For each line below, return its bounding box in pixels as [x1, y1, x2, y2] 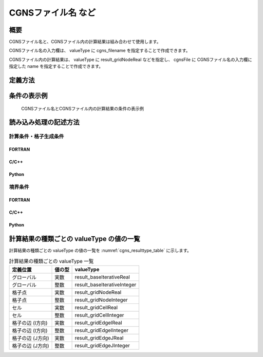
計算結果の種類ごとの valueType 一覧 [9, 258, 94, 265]
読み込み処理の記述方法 [9, 118, 80, 127]
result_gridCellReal [75, 304, 118, 311]
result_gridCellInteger [75, 312, 124, 319]
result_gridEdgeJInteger [75, 342, 130, 349]
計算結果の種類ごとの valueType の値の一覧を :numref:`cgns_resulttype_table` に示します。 [9, 247, 192, 253]
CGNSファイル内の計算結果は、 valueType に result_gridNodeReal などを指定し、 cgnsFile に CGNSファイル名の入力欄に [9, 56, 252, 62]
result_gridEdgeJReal [75, 335, 124, 341]
